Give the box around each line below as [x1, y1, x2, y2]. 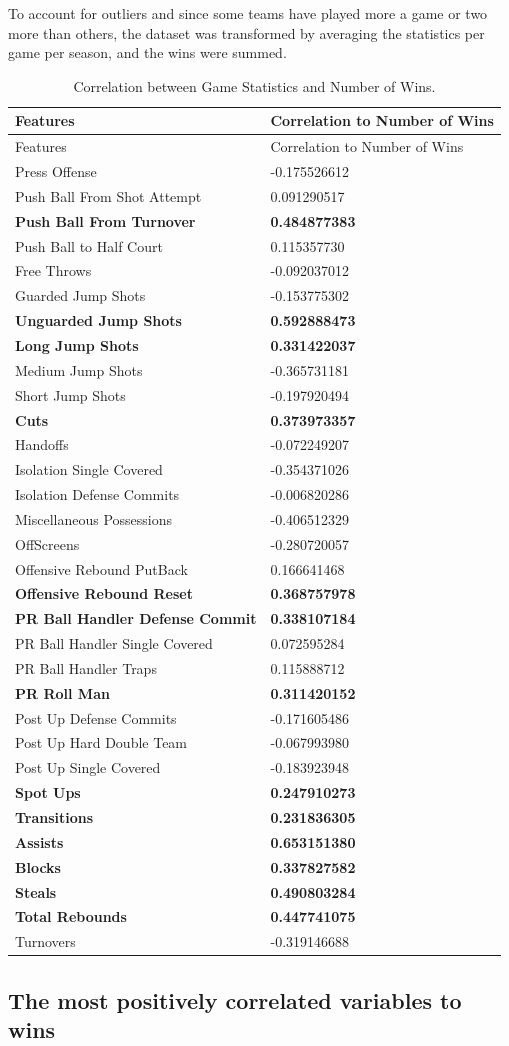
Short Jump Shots [15, 384, 126, 405]
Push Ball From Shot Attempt [15, 185, 202, 206]
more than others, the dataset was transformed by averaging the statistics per [8, 22, 485, 43]
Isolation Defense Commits [15, 484, 180, 505]
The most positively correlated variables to [8, 984, 462, 1015]
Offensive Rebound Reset [15, 583, 193, 604]
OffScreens [15, 533, 80, 554]
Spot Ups [15, 782, 81, 803]
